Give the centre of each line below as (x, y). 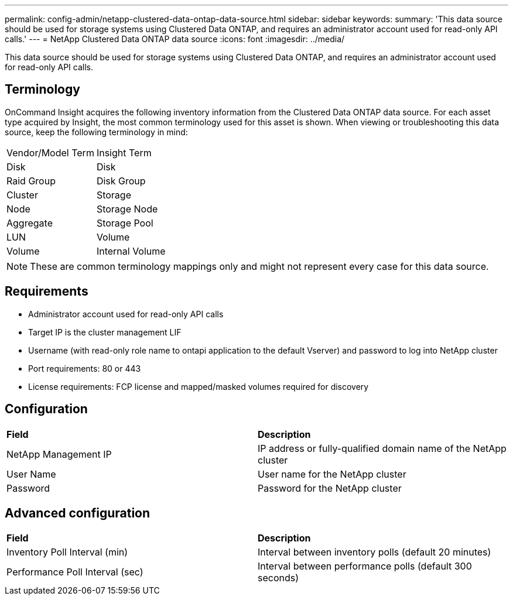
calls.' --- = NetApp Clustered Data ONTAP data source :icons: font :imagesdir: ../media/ (175, 39)
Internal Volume (131, 251)
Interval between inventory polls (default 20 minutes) (375, 552)
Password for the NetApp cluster (330, 488)
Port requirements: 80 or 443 (85, 368)
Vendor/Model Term (50, 152)
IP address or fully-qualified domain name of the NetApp (382, 448)
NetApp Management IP (59, 454)
